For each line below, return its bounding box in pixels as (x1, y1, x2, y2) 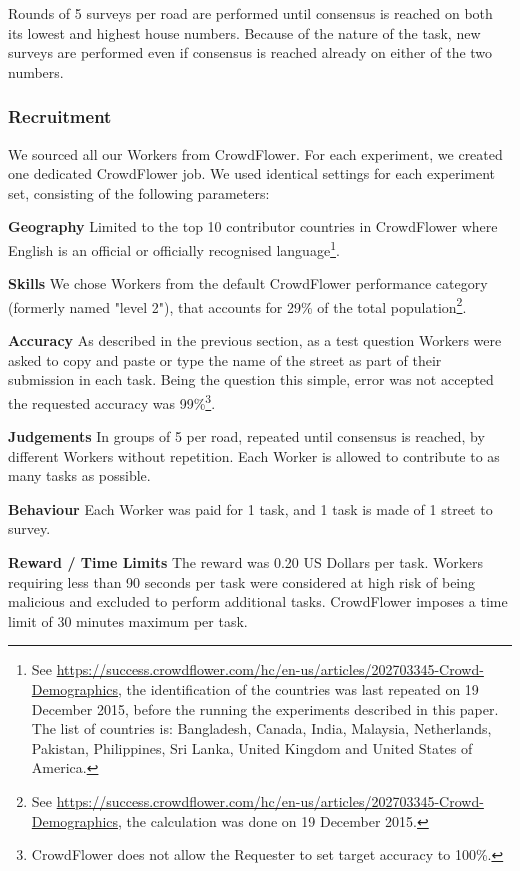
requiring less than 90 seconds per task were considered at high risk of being (8, 571, 476, 592)
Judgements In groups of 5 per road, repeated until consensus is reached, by (8, 426, 485, 447)
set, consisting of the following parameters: (8, 182, 270, 203)
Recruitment (8, 104, 112, 129)
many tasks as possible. (8, 465, 151, 486)
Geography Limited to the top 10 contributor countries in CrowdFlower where (8, 216, 498, 237)
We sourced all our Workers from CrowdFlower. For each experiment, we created (8, 143, 503, 164)
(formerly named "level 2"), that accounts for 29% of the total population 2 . (8, 293, 467, 317)
